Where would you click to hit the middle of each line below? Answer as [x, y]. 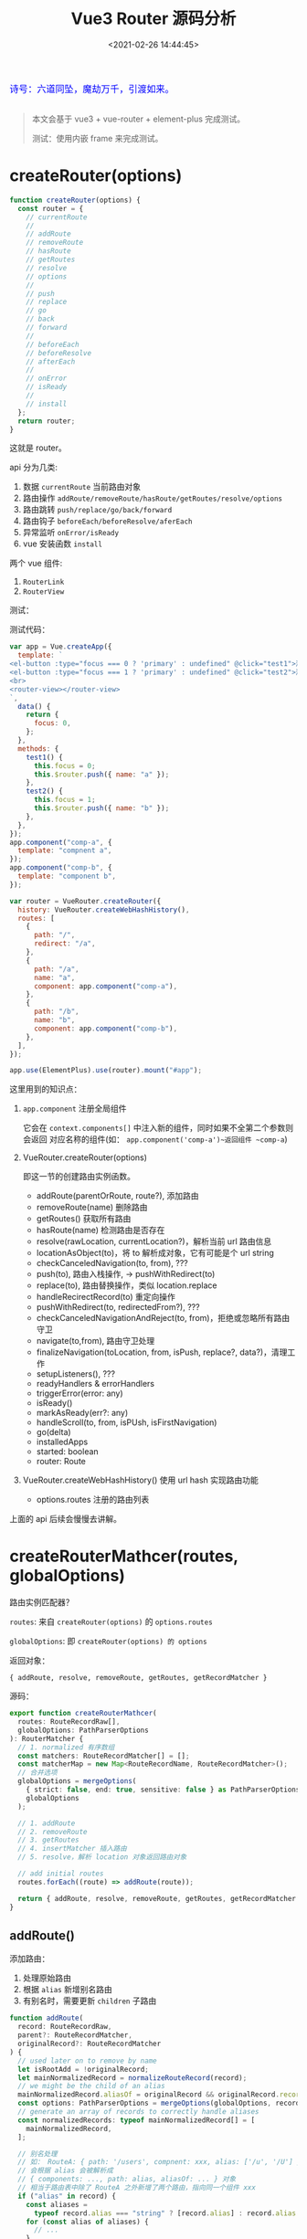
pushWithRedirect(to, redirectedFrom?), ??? [118, 1307]
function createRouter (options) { [75, 200]
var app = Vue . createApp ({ [61, 647]
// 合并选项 [37, 1773]
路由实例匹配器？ [42, 1602]
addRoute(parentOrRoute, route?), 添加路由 [117, 1196]
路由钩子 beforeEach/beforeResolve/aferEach [107, 521]
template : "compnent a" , [65, 850]
